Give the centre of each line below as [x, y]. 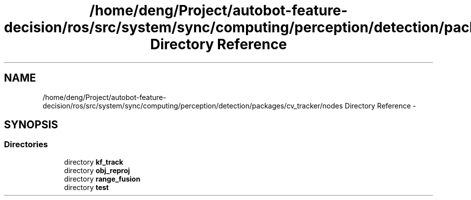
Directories [26, 145]
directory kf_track [94, 162]
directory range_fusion [102, 179]
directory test [86, 187]
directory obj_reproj [97, 170]
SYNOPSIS [31, 125]
